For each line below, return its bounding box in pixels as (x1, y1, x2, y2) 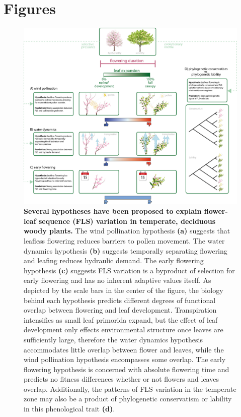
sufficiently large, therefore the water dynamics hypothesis (24, 334, 203, 344)
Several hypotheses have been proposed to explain (24, 206, 202, 216)
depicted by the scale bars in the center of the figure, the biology (24, 284, 223, 295)
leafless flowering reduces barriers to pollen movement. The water (24, 235, 225, 246)
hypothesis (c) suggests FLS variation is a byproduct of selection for (24, 265, 235, 275)
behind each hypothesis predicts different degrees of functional (24, 294, 216, 305)
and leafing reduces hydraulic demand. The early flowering (24, 255, 204, 266)
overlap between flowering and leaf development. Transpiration (24, 305, 217, 315)
